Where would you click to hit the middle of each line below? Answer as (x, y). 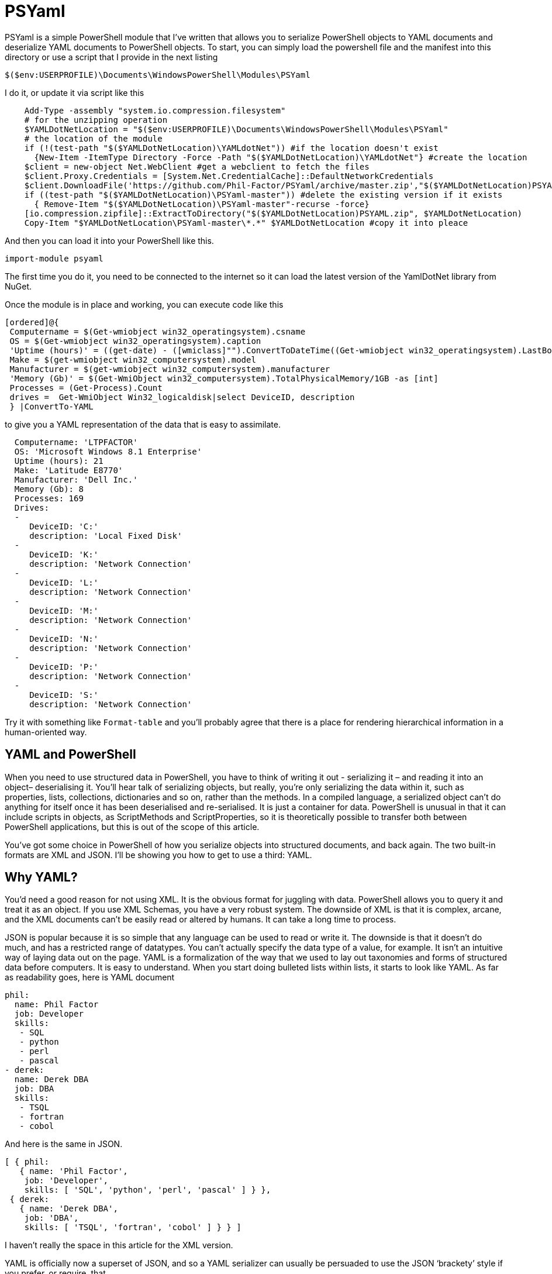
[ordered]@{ (32, 322)
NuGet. (18, 286)
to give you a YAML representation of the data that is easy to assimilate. (143, 424)
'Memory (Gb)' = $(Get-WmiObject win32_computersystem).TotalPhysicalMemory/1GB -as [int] (224, 378)
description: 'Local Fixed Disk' (106, 536)
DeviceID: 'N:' (64, 638)
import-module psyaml (54, 258)
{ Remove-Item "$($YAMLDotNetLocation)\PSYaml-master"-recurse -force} (202, 204)
